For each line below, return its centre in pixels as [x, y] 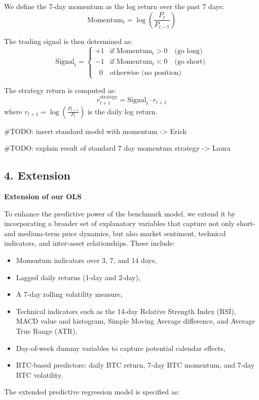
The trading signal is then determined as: [68, 41]
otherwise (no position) [146, 73]
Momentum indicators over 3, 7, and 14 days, [86, 260]
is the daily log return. [122, 111]
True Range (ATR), [47, 330]
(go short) [190, 62]
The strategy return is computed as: [60, 90]
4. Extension [38, 175]
